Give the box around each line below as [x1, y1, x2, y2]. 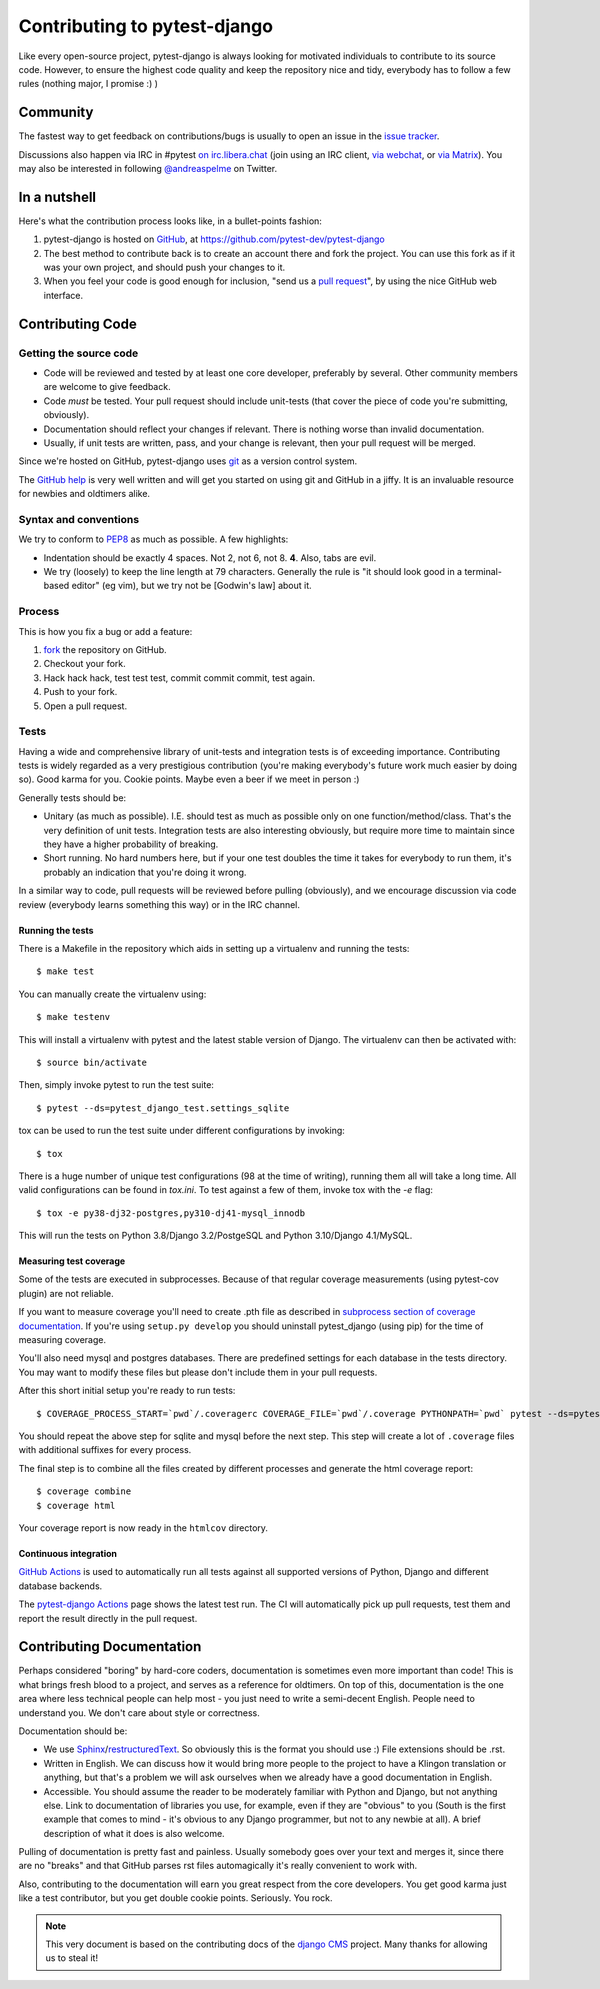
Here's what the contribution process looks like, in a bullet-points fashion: [18, 215, 322, 227]
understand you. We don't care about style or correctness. [18, 1706, 260, 1719]
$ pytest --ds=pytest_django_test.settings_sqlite [36, 1102, 290, 1114]
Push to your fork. [43, 686, 118, 698]
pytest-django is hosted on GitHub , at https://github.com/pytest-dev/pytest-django [43, 233, 385, 245]
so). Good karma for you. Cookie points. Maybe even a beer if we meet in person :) [18, 773, 360, 785]
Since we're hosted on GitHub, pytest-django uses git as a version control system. [18, 455, 358, 467]
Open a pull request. [43, 700, 128, 712]
